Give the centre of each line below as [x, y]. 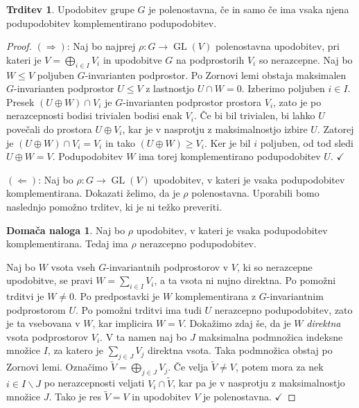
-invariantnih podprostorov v [167, 266]
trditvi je [25, 296]
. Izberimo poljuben [283, 88]
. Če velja [188, 367]
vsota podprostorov [47, 336]
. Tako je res [75, 397]
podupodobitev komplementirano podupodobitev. [112, 23]
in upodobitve [132, 59]
